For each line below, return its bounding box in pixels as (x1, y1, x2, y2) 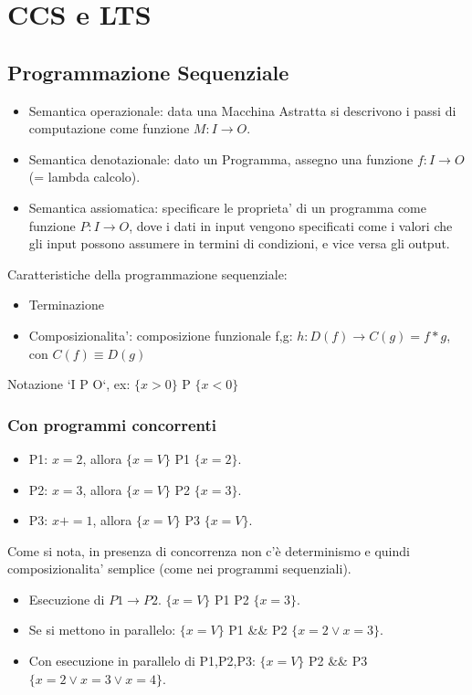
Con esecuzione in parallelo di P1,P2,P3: (28, 651, 256, 670)
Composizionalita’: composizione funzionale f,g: (28, 325, 293, 344)
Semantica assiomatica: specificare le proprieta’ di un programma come (28, 197, 426, 216)
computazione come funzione (28, 119, 190, 138)
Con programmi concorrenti (7, 413, 217, 436)
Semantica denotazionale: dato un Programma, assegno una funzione (28, 149, 414, 168)
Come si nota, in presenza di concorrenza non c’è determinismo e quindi (7, 541, 410, 560)
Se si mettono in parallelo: (28, 620, 176, 639)
